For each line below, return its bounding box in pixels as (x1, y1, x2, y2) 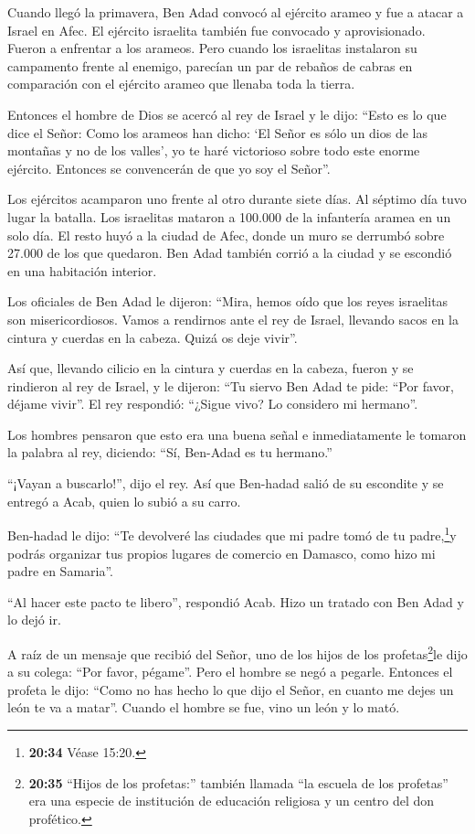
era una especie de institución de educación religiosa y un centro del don (28, 791, 435, 810)
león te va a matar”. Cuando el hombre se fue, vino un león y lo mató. (7, 698, 400, 717)
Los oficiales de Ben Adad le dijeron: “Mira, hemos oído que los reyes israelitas (7, 292, 449, 311)
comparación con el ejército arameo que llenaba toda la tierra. (7, 74, 355, 93)
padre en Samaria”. (7, 561, 113, 581)
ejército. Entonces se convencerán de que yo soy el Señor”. (7, 158, 331, 177)
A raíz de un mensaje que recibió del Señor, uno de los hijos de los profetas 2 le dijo (7, 641, 468, 663)
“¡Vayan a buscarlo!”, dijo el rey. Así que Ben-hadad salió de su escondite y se (7, 474, 444, 493)
